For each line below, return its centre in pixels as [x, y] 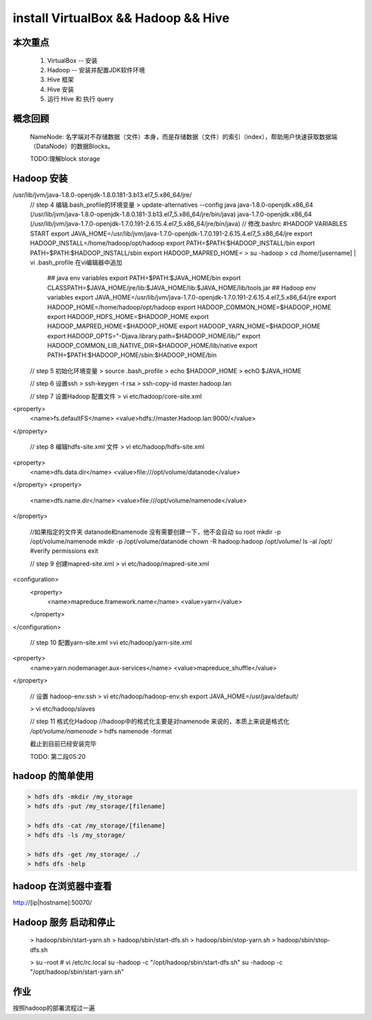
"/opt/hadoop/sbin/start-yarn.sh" [77, 972]
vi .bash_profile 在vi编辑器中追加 [76, 262]
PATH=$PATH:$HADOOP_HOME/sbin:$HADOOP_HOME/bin [132, 355]
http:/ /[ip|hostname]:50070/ [52, 902]
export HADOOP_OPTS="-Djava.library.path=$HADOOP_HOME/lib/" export [154, 336]
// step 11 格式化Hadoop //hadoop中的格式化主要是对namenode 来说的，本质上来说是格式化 [160, 721]
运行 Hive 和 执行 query [80, 99]
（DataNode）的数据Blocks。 [72, 146]
